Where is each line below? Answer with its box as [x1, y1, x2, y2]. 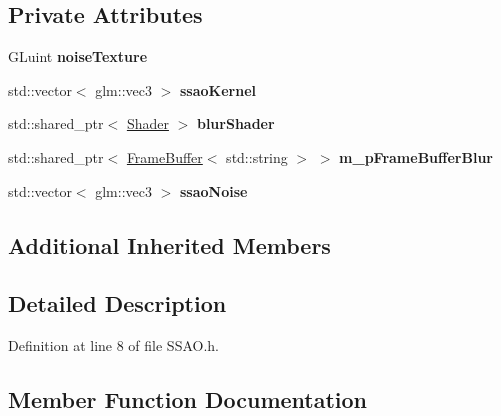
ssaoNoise [179, 180, 248, 201]
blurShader [196, 113, 275, 134]
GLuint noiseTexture [8, 46, 148, 67]
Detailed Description [8, 288, 227, 319]
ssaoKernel [179, 79, 256, 100]
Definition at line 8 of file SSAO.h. [8, 335, 220, 356]
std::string [226, 146, 288, 167]
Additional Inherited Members [8, 229, 331, 260]
